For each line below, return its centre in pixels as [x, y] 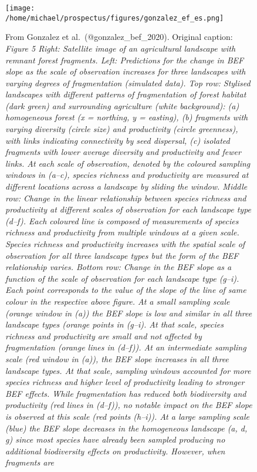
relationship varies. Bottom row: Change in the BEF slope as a [119, 267]
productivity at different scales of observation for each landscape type [128, 209]
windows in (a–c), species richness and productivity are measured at [127, 175]
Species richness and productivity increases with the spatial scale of [125, 244]
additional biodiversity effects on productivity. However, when [115, 451]
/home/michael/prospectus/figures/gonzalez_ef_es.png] [115, 18]
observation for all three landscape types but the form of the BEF [122, 255]
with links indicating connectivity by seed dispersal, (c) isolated [118, 140]
